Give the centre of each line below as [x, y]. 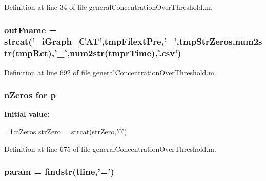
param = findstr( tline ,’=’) [59, 172]
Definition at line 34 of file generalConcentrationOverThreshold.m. [108, 7]
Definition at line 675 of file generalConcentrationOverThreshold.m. [110, 148]
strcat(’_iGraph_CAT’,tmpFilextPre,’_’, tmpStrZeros [118, 41]
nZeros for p [30, 95]
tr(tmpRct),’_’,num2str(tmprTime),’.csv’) [93, 53]
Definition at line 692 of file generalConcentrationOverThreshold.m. [110, 72]
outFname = [30, 29]
